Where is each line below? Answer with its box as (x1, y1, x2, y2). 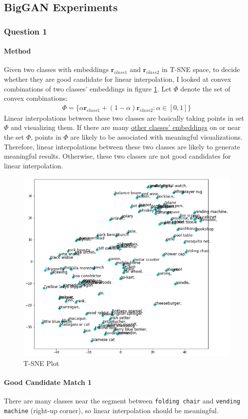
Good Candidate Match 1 (4, 377, 92, 387)
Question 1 (4, 25, 47, 37)
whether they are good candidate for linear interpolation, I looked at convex (4, 74, 231, 84)
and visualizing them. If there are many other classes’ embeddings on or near (11, 122, 241, 132)
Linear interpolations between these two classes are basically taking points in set (4, 112, 244, 123)
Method (4, 46, 31, 56)
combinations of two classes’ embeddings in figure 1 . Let (4, 83, 172, 93)
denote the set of (180, 83, 230, 93)
